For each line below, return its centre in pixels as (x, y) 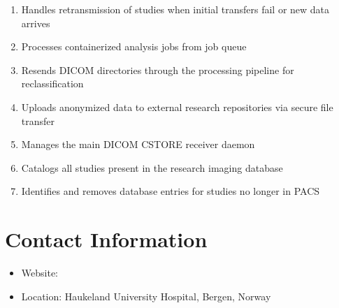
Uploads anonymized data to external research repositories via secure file (177, 107)
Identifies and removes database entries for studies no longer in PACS (171, 191)
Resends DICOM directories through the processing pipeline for (158, 69)
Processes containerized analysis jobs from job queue (134, 46)
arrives (36, 23)
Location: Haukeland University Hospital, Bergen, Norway (146, 296)
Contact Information (106, 239)
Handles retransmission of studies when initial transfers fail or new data (175, 9)
